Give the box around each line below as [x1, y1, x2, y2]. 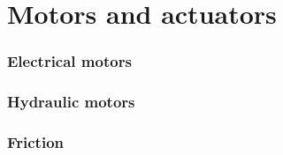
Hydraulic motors [7, 91, 135, 113]
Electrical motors [7, 50, 132, 72]
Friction [7, 130, 64, 152]
